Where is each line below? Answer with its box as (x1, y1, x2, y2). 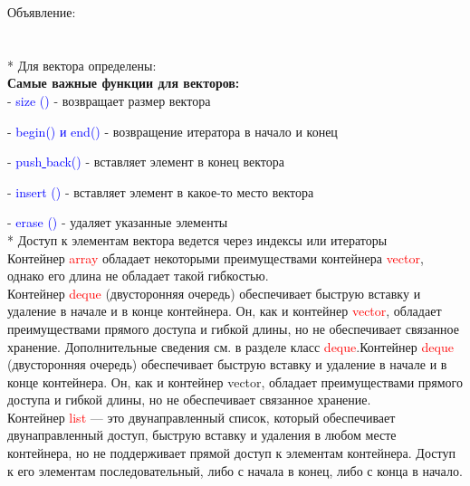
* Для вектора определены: (7, 55, 157, 74)
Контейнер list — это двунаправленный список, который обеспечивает (7, 407, 396, 426)
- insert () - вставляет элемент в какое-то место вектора (7, 182, 314, 201)
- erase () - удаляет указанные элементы (7, 213, 228, 232)
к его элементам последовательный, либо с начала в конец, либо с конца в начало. (7, 461, 463, 480)
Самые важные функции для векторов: (7, 73, 240, 92)
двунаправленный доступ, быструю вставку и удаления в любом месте (7, 425, 397, 444)
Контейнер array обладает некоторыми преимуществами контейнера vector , (7, 248, 424, 267)
